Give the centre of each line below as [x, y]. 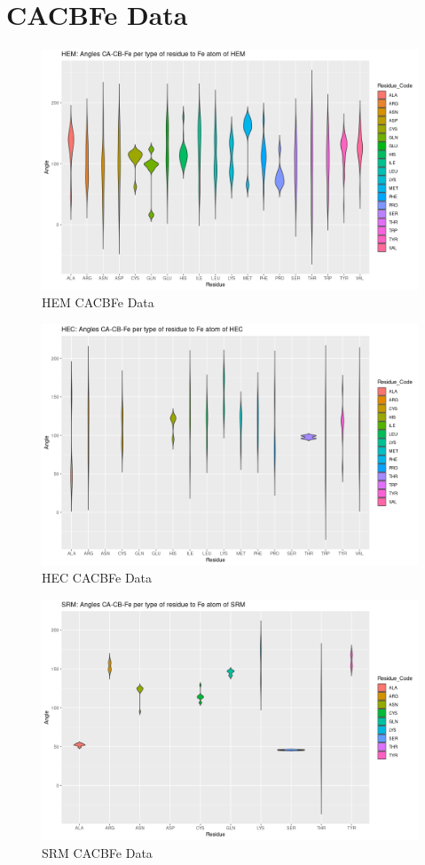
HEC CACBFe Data [97, 578]
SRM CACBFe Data [97, 852]
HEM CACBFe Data [98, 302]
